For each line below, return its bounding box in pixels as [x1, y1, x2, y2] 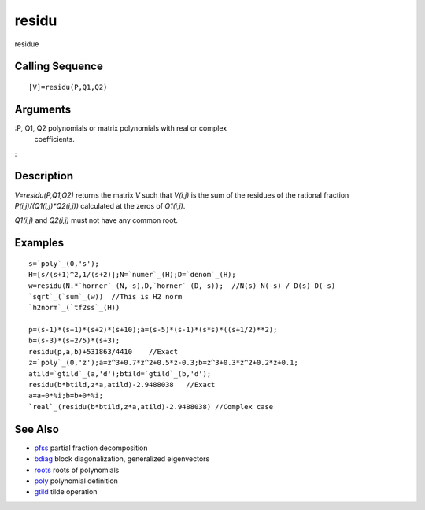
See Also [14, 422, 59, 436]
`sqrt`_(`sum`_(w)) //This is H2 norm [28, 292, 183, 301]
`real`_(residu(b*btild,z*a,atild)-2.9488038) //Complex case [28, 402, 274, 411]
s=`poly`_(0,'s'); [28, 259, 100, 268]
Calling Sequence [14, 60, 104, 73]
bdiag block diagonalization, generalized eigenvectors [34, 454, 210, 464]
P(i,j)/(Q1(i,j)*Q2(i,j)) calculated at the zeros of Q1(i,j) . [14, 201, 186, 210]
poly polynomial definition [34, 476, 118, 486]
